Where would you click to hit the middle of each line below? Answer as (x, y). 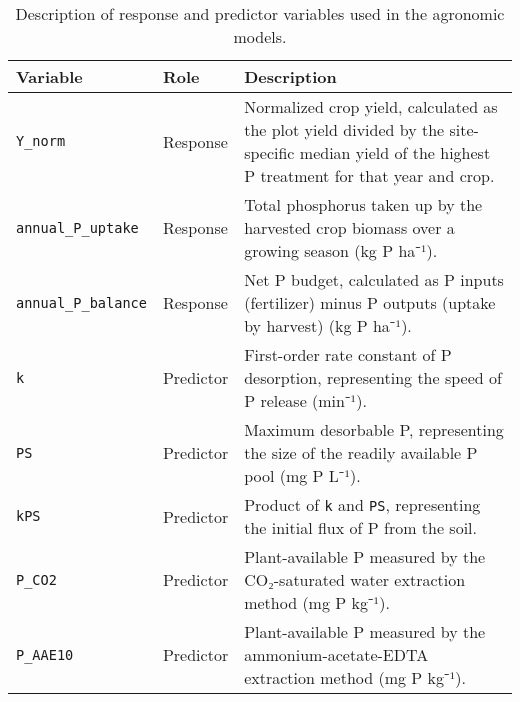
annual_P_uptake (77, 227)
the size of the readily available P (361, 452)
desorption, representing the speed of (373, 377)
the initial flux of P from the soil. (361, 527)
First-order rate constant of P (348, 354)
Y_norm (41, 141)
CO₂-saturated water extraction (355, 579)
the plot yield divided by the (344, 129)
